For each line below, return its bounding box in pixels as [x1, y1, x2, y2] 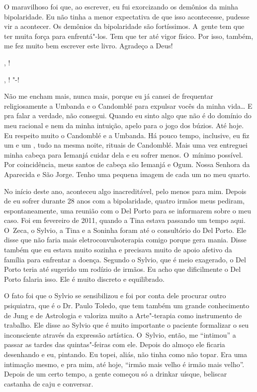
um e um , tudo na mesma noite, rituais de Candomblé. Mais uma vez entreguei [4, 140, 248, 150]
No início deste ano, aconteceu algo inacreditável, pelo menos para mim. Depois [4, 186, 247, 196]
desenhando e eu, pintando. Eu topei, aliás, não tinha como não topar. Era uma [4, 349, 248, 359]
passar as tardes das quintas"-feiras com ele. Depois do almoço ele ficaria [4, 339, 225, 350]
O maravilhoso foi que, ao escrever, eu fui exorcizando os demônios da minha [4, 1, 239, 11]
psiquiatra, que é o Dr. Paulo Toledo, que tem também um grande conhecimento [4, 300, 250, 311]
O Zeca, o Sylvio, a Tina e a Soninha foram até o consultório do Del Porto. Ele [4, 224, 247, 235]
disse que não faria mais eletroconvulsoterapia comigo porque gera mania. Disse [4, 234, 247, 245]
